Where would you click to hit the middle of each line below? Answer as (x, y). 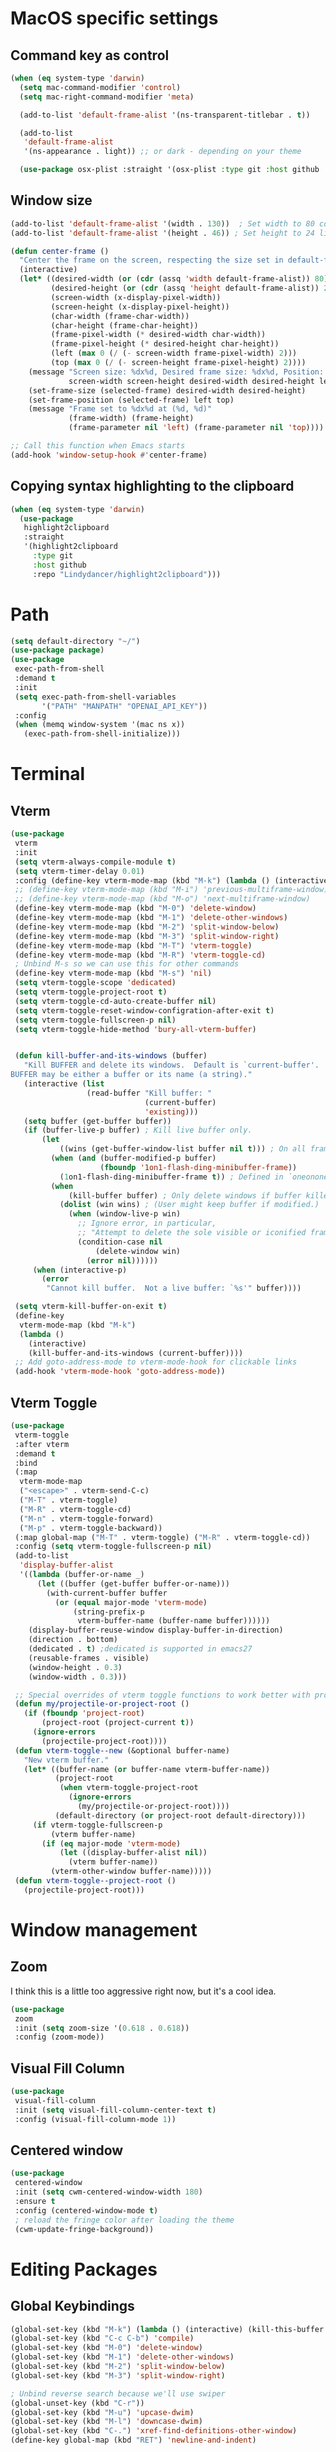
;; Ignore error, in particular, (147, 1223)
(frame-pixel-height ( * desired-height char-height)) (165, 344)
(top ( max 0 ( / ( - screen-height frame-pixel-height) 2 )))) (178, 363)
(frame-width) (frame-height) (131, 418)
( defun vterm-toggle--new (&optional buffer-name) (122, 1750)
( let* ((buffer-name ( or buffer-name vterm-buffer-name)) (147, 1769)
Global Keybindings (72, 2306)
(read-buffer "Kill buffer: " (149, 1093)
